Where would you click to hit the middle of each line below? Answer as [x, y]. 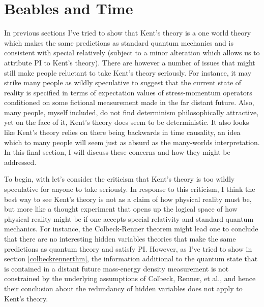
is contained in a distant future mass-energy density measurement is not [116, 268]
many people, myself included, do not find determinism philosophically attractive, [131, 112]
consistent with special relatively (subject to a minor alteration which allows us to [132, 53]
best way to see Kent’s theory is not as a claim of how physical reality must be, [128, 199]
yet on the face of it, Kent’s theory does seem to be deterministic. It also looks [127, 122]
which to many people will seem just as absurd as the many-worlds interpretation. [132, 142]
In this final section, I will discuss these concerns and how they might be [117, 152]
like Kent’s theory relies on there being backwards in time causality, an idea [122, 132]
